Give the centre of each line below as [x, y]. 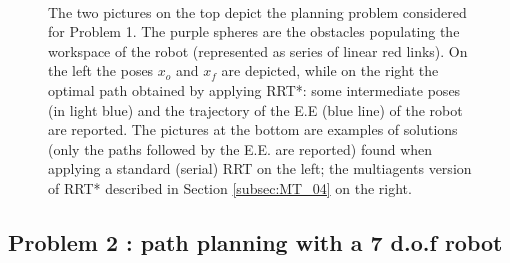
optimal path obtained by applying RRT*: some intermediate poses [254, 89]
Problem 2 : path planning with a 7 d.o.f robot [255, 241]
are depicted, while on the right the [330, 70]
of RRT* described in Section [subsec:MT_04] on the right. [230, 187]
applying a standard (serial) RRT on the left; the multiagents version [260, 168]
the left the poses [101, 70]
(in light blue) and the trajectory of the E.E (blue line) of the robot [255, 109]
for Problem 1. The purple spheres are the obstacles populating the [254, 31]
